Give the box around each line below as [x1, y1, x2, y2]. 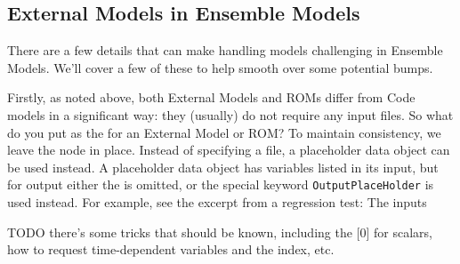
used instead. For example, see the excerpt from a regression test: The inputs [7, 193, 427, 212]
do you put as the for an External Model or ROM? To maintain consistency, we [7, 123, 441, 141]
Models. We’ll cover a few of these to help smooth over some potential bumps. [7, 58, 433, 76]
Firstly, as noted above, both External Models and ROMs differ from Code [7, 88, 416, 107]
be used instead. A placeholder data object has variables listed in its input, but [7, 157, 439, 176]
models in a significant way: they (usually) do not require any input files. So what [7, 105, 454, 124]
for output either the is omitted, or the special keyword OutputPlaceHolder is [7, 175, 434, 194]
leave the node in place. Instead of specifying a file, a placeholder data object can [7, 140, 450, 159]
